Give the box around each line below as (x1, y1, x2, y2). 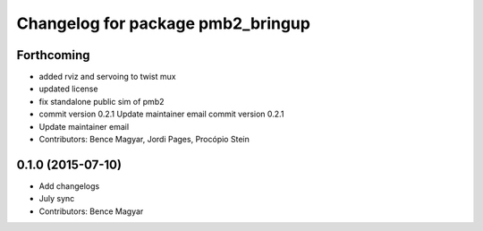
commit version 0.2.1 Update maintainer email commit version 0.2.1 (38, 108, 284, 120)
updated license (38, 83, 98, 94)
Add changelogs (38, 180, 100, 192)
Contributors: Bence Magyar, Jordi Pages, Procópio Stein (38, 134, 250, 145)
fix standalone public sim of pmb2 (38, 96, 165, 107)
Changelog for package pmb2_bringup (16, 13, 310, 33)
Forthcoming (16, 47, 90, 63)
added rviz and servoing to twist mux (38, 72, 176, 82)
